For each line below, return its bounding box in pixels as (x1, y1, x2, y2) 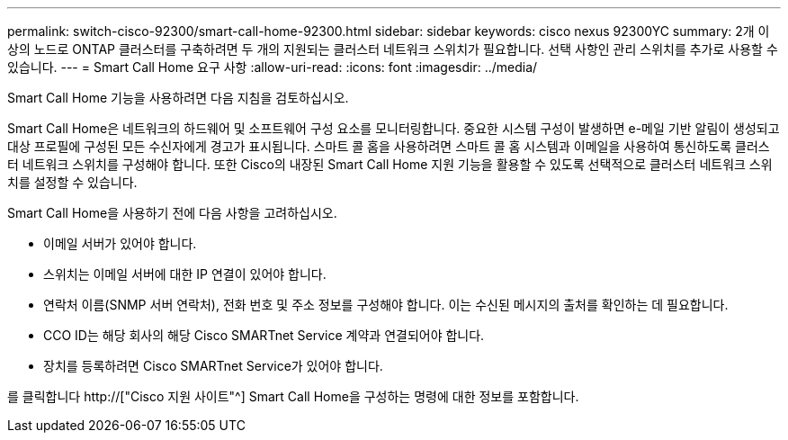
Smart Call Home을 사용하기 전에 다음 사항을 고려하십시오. (7, 205, 337, 220)
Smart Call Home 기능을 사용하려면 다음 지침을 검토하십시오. (7, 90, 349, 105)
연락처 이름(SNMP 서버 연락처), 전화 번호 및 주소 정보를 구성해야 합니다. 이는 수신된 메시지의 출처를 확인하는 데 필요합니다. (43, 297, 729, 312)
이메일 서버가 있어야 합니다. (43, 236, 197, 251)
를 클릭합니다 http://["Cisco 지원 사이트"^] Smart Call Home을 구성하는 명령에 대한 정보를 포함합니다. (7, 389, 579, 404)
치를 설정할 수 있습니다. (7, 175, 138, 190)
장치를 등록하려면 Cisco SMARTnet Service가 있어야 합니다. (43, 358, 383, 373)
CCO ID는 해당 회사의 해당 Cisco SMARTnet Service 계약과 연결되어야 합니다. (43, 328, 485, 343)
